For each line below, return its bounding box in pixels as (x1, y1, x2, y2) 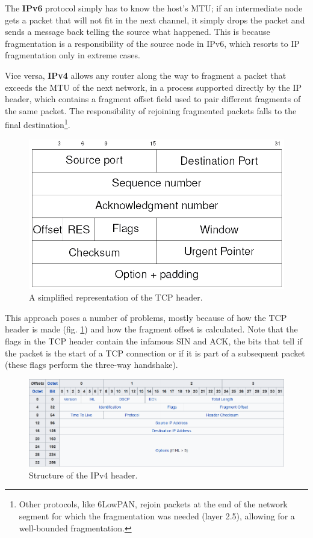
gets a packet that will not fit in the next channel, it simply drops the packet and (5, 13, 305, 26)
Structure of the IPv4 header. (29, 468, 138, 481)
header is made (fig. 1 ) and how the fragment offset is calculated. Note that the (5, 323, 298, 335)
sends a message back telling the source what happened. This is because (5, 25, 270, 38)
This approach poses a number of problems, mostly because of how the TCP (5, 311, 287, 323)
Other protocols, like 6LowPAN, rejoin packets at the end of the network (19, 498, 288, 510)
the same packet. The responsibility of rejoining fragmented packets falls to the (5, 104, 297, 117)
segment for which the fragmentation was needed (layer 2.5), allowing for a (19, 510, 295, 522)
